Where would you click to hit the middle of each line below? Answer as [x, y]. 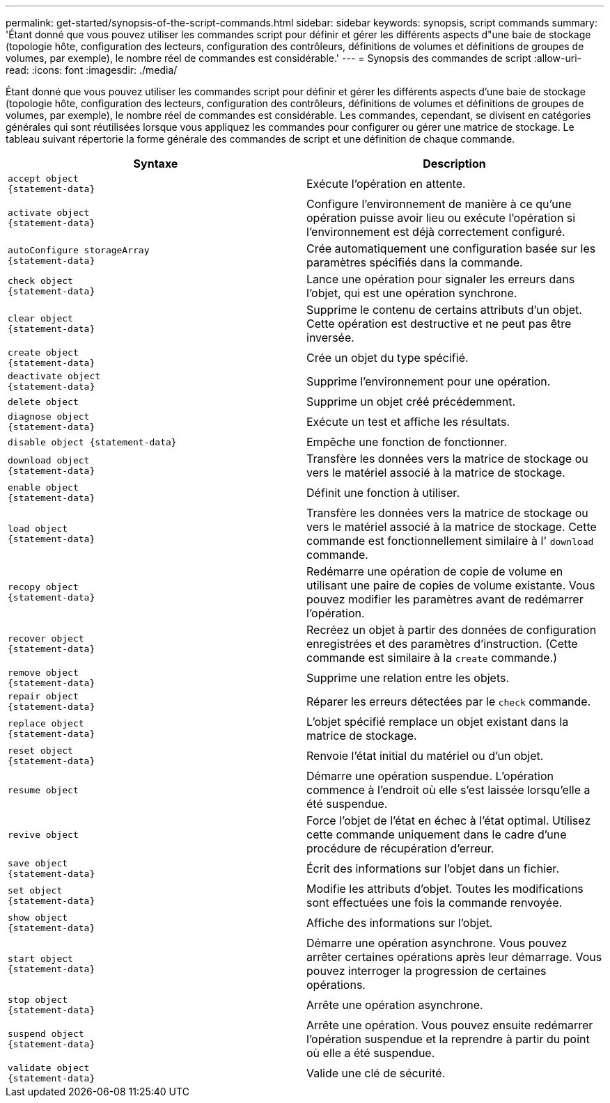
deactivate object [54, 376]
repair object [43, 696]
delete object [43, 402]
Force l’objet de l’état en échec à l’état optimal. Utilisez [449, 820]
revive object [43, 834]
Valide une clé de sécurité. [376, 1073]
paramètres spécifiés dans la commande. [415, 262]
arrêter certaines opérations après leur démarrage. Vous [454, 957]
